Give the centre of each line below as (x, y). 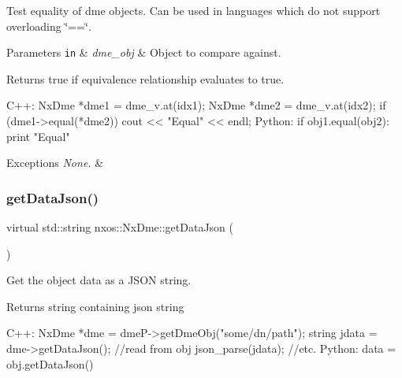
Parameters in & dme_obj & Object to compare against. (144, 52)
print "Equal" (38, 136)
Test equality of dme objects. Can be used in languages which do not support (194, 10)
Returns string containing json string (95, 306)
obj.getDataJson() (50, 363)
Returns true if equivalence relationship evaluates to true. (145, 78)
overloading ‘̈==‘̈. (49, 26)
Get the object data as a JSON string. (99, 280)
